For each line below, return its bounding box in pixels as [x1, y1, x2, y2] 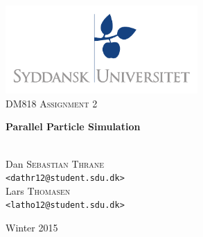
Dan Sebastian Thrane [6, 156, 105, 170]
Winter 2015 [6, 220, 58, 235]
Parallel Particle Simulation [6, 119, 141, 134]
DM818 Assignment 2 [6, 96, 98, 110]
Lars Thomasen [6, 183, 71, 197]
